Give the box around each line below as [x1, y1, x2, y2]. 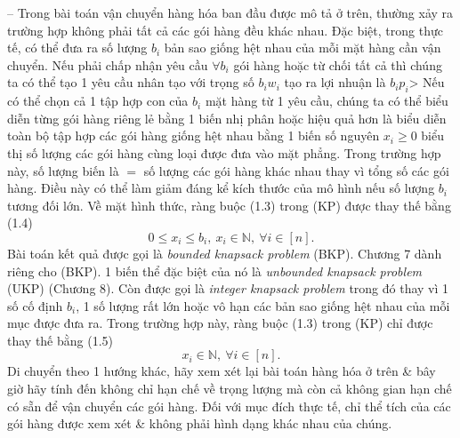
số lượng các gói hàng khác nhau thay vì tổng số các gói [143, 161, 449, 179]
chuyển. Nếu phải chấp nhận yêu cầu [7, 55, 208, 74]
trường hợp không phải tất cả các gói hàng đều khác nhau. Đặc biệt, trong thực [7, 20, 443, 39]
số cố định [7, 296, 63, 315]
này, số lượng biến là [7, 161, 119, 179]
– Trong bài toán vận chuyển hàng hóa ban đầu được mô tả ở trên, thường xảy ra [7, 4, 454, 21]
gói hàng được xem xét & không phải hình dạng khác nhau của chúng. [7, 414, 392, 433]
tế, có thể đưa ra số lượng [7, 38, 148, 57]
